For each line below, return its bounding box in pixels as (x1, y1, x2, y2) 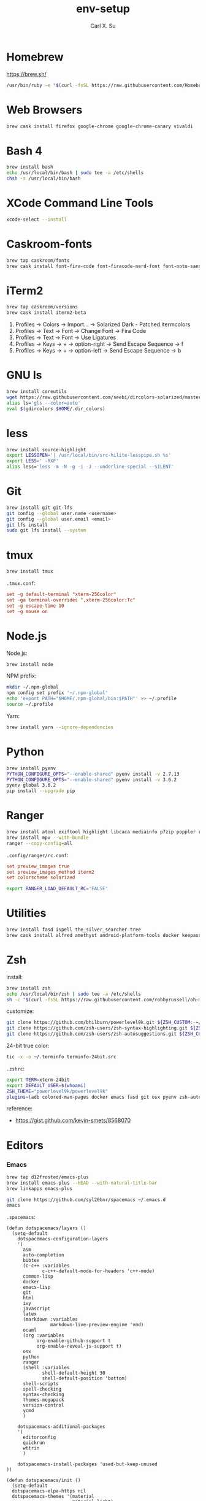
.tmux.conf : (6, 579, 36, 587)
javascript (22, 1305, 51, 1312)
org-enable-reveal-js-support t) (36, 1343, 122, 1350)
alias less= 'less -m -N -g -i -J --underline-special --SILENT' (6, 464, 174, 470)
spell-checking (22, 1386, 62, 1392)
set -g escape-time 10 (6, 603, 64, 609)
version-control (22, 1402, 64, 1408)
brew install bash (6, 164, 53, 170)
